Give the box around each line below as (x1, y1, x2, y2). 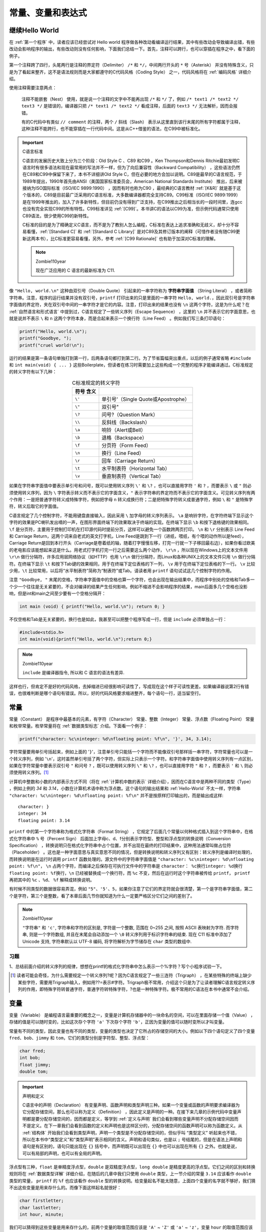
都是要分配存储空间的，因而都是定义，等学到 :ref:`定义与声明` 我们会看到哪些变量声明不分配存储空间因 (26, 1116, 234, 1122)
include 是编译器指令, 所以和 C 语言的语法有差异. (22, 670, 125, 676)
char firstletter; (19, 1198, 64, 1203)
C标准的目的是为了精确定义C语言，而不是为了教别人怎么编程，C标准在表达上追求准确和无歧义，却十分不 (22, 222, 235, 228)
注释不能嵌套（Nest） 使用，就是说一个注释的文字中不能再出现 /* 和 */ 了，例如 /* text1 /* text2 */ (21, 96, 239, 102)
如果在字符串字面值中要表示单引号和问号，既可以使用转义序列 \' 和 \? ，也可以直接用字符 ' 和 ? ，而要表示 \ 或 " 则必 (9, 483, 252, 489)
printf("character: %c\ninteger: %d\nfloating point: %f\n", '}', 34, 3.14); (19, 736, 212, 742)
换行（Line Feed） (101, 450, 144, 457)
